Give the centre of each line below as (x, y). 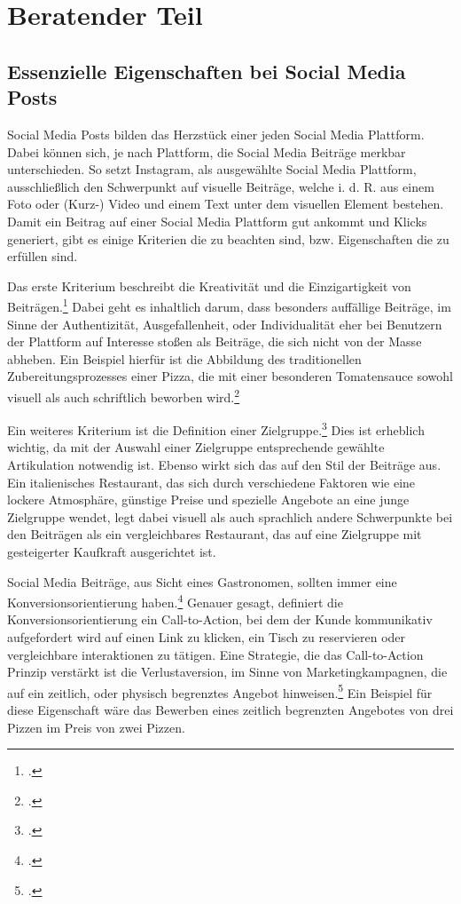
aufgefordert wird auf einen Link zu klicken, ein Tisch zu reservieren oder (207, 637)
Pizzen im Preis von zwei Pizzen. (96, 727)
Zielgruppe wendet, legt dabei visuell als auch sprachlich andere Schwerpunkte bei (230, 516)
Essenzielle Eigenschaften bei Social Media (207, 71)
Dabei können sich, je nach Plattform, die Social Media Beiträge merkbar (207, 151)
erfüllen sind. (43, 256)
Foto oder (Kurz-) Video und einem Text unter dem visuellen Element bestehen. (226, 204)
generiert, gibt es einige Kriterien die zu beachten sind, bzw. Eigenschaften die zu (228, 238)
